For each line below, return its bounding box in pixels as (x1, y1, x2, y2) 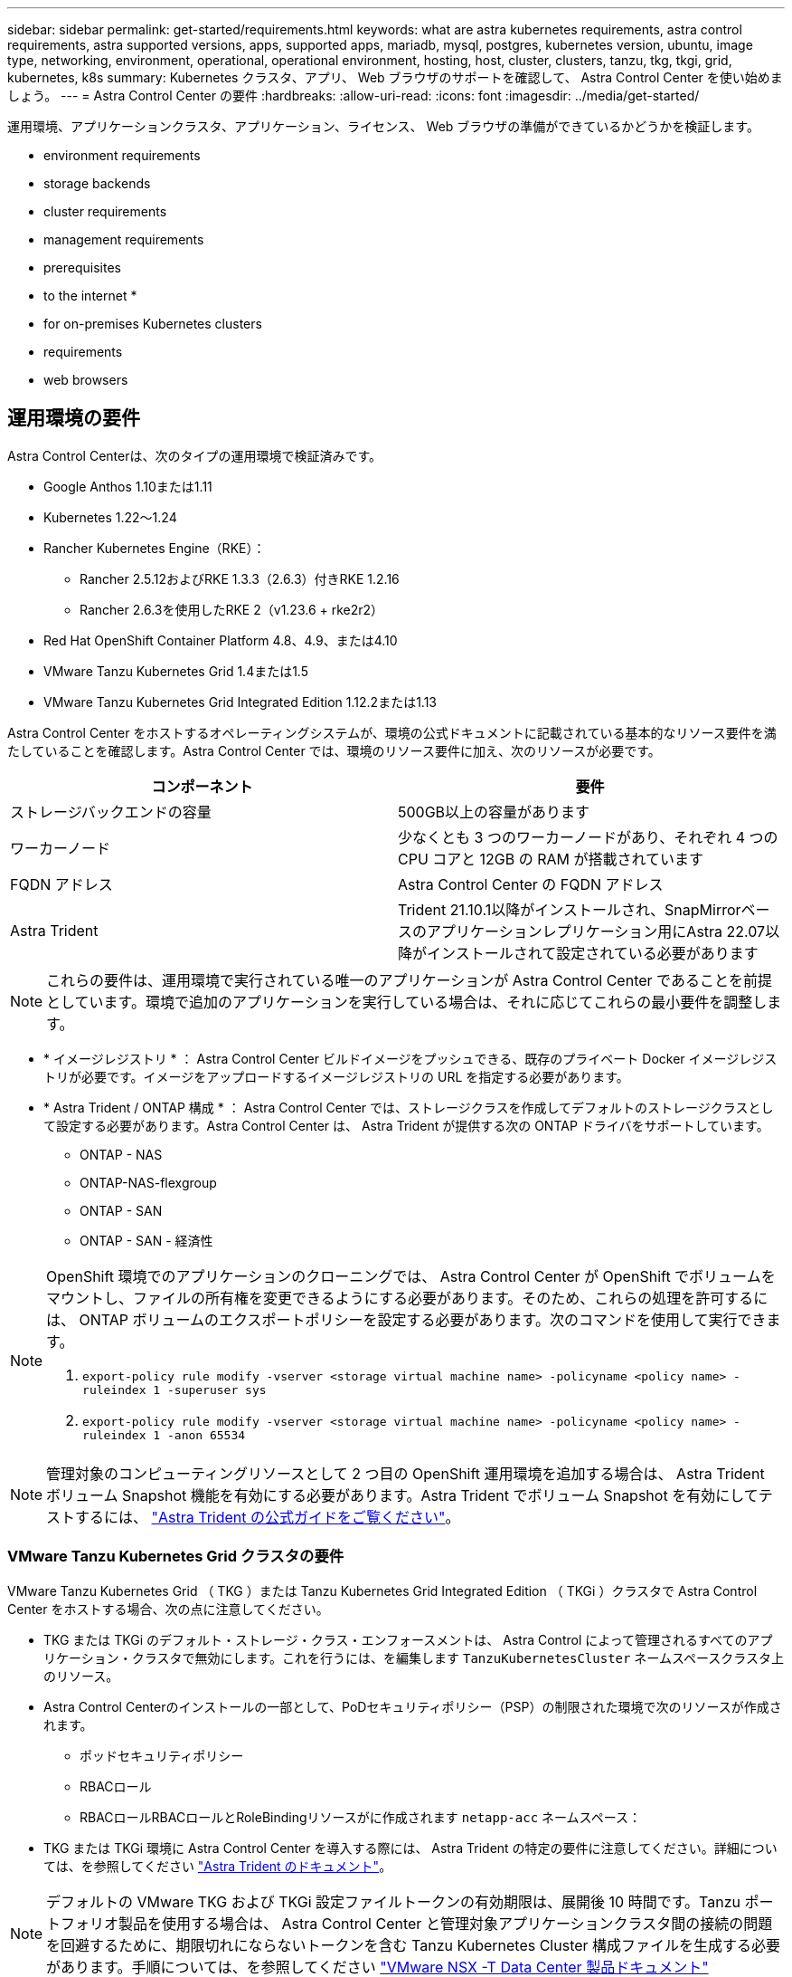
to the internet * (43, 288, 137, 303)
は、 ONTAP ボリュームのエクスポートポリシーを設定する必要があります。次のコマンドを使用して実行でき (46, 1310, 767, 1329)
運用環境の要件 (7, 406, 140, 430)
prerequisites (43, 260, 121, 275)
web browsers (43, 372, 128, 387)
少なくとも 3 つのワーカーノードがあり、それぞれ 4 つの (398, 827, 778, 846)
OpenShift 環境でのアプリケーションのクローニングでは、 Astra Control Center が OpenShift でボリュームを (46, 1266, 776, 1285)
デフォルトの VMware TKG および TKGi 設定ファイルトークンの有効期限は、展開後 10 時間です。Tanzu (46, 1892, 740, 1911)
